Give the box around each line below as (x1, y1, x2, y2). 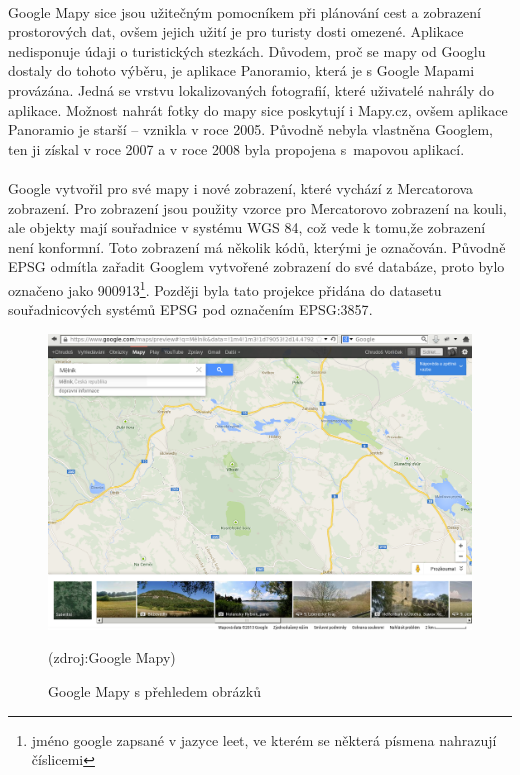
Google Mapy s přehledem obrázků (48, 680, 261, 701)
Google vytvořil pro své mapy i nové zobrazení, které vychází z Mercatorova (8, 177, 474, 198)
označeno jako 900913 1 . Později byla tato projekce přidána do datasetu (8, 276, 442, 300)
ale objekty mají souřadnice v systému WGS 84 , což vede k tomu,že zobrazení (8, 217, 486, 238)
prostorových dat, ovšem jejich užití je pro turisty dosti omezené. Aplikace (8, 21, 464, 42)
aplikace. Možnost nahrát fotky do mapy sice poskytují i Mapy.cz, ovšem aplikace (8, 99, 508, 120)
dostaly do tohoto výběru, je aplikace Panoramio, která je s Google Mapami (8, 60, 475, 81)
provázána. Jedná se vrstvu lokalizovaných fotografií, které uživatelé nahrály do (8, 79, 494, 100)
